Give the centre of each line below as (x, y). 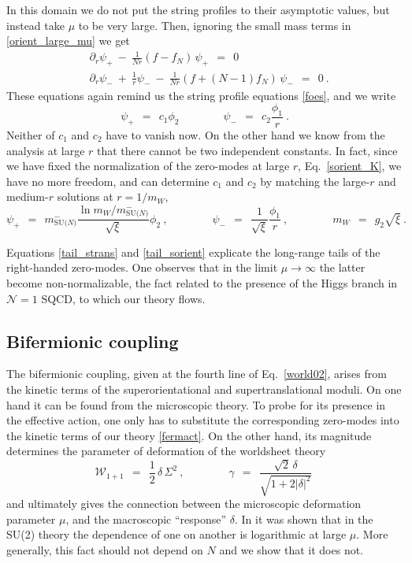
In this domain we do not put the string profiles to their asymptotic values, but (198, 9)
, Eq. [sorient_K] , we (350, 166)
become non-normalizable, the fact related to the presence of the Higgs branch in (202, 282)
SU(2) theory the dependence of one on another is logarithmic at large (176, 534)
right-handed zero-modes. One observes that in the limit (142, 267)
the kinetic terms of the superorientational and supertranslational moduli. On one (204, 389)
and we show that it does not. (291, 549)
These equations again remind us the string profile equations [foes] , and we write (201, 95)
